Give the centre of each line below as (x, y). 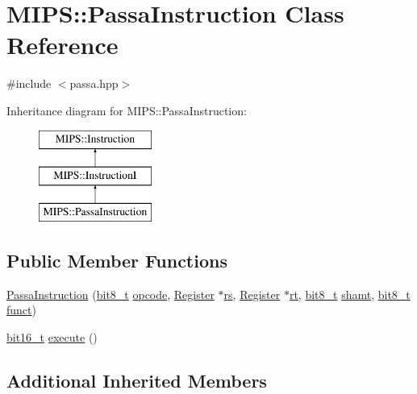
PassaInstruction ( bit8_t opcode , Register (111, 294)
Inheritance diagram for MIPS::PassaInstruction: (127, 110)
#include (29, 83)
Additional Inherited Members (137, 380)
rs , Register (252, 294)
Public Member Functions (117, 260)
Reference (63, 45)
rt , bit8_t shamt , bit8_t (350, 294)
